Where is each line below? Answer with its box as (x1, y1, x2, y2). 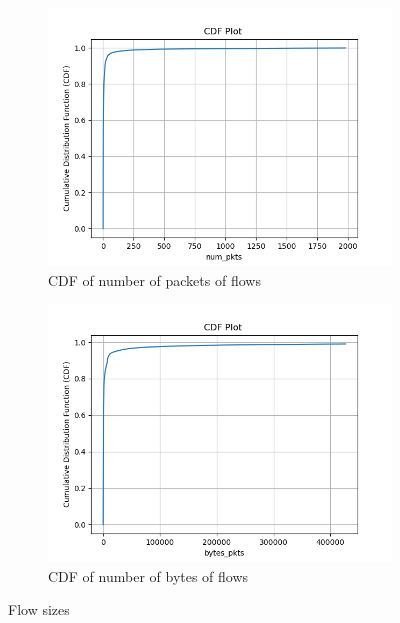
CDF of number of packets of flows (48, 269, 261, 290)
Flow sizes (8, 599, 70, 620)
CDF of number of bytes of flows (48, 565, 249, 586)
